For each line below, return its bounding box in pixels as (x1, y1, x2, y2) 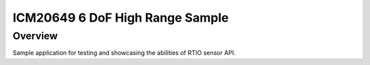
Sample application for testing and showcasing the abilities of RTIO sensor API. (12, 49, 236, 57)
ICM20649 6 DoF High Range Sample (12, 10, 229, 25)
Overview (12, 30, 58, 42)
